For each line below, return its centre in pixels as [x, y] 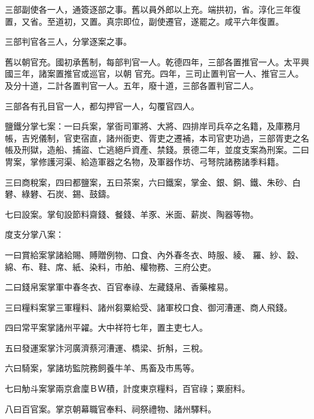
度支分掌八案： [34, 234]
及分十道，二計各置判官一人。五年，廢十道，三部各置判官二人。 [132, 85]
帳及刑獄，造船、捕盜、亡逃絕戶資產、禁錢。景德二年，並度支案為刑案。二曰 [157, 150]
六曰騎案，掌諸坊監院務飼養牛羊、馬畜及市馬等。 [102, 368]
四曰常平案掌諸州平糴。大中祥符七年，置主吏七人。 [106, 327]
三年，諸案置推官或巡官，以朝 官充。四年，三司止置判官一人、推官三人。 [158, 73]
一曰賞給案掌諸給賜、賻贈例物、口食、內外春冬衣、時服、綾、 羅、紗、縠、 [154, 254]
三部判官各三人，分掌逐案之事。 [68, 41]
